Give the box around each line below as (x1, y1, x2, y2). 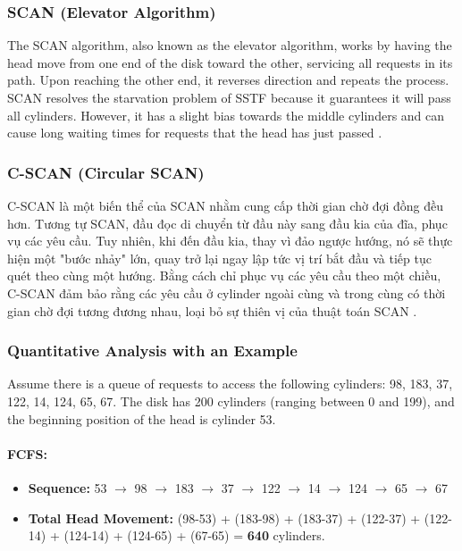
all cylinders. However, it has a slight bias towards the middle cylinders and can (7, 105, 445, 124)
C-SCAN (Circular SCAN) (7, 161, 205, 183)
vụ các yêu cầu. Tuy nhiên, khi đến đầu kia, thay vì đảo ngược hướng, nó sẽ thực (7, 231, 453, 250)
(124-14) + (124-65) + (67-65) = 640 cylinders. (63, 526, 325, 545)
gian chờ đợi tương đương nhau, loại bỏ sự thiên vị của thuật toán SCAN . (7, 301, 417, 320)
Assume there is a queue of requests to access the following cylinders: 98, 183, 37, (7, 374, 453, 393)
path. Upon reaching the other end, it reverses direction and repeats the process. (7, 71, 449, 89)
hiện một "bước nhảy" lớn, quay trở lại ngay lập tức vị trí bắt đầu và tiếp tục (7, 248, 432, 267)
